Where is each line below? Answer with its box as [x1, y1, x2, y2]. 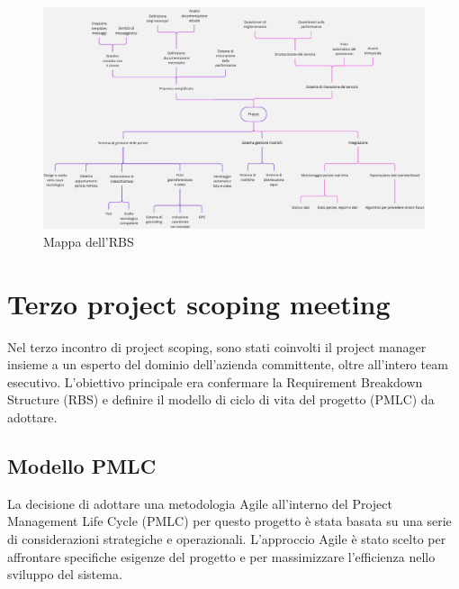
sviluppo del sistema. [7, 565, 122, 584]
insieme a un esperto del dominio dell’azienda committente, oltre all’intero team [7, 355, 448, 374]
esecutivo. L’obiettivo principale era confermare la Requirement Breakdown [7, 372, 423, 391]
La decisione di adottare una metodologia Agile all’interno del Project [7, 494, 392, 512]
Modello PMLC [7, 452, 157, 480]
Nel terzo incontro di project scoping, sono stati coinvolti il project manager [7, 337, 427, 356]
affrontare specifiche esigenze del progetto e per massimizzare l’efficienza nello [7, 547, 436, 566]
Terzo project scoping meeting [7, 285, 391, 322]
